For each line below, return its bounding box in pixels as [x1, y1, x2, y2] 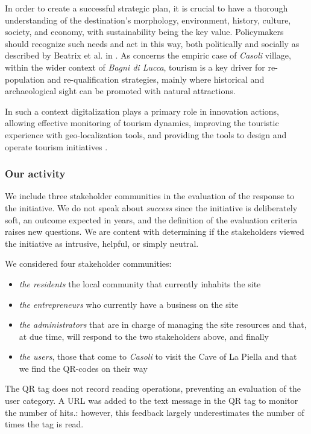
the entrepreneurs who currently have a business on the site [19, 298, 239, 310]
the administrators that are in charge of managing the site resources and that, [19, 318, 307, 331]
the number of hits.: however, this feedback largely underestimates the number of [5, 406, 304, 418]
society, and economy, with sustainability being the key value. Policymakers [5, 25, 284, 38]
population [5, 72, 45, 85]
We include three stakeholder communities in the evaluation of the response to [5, 190, 295, 202]
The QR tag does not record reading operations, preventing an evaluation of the [5, 382, 301, 395]
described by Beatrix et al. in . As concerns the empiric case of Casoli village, [5, 49, 291, 62]
